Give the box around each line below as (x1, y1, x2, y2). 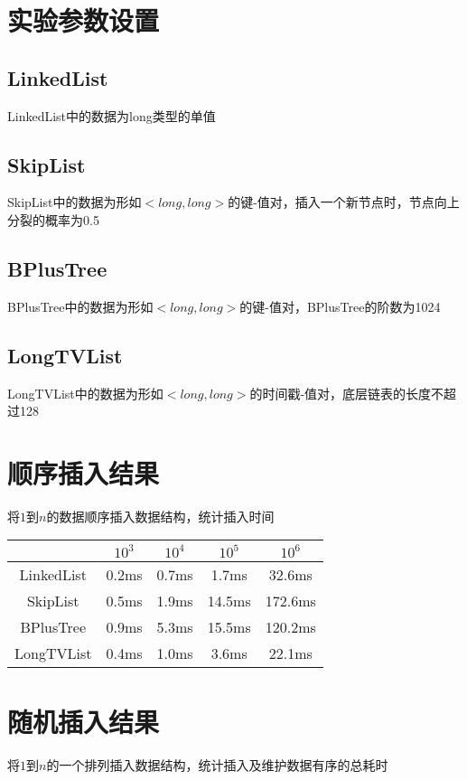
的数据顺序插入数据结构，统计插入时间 (46, 506, 275, 525)
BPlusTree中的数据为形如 (7, 296, 154, 315)
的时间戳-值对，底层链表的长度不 (249, 383, 444, 402)
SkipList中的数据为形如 (7, 193, 142, 211)
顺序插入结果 (7, 454, 160, 491)
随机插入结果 (7, 702, 160, 739)
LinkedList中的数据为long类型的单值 (7, 106, 216, 125)
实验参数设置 (7, 2, 160, 39)
